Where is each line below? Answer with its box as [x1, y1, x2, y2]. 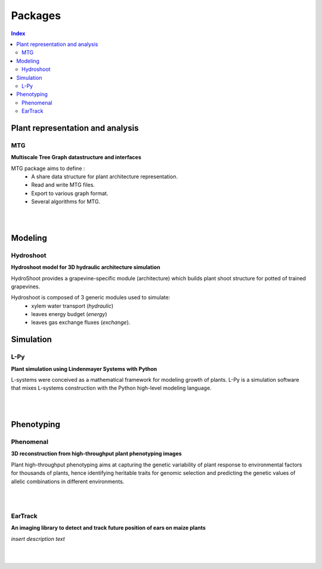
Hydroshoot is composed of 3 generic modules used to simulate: [11, 294, 171, 301]
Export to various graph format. [31, 190, 109, 197]
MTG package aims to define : [11, 165, 85, 172]
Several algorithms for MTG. [31, 198, 101, 205]
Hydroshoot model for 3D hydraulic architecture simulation [11, 264, 160, 271]
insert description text [11, 535, 65, 542]
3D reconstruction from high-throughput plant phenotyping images [11, 450, 182, 457]
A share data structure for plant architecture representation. [31, 173, 178, 180]
